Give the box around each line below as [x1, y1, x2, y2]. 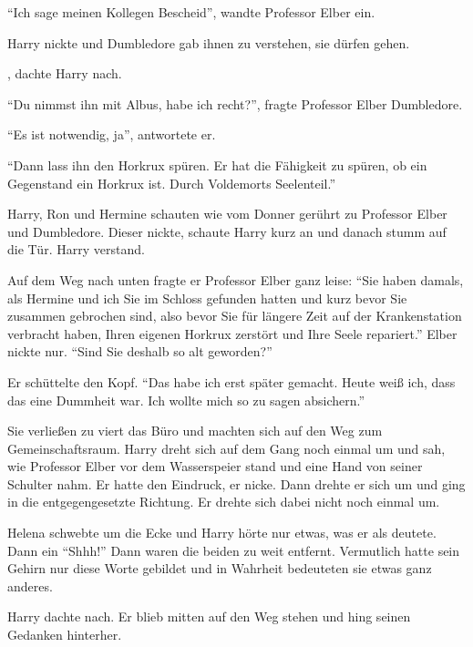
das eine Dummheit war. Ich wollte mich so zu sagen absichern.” [7, 390, 365, 409]
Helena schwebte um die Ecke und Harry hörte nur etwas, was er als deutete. [7, 523, 437, 542]
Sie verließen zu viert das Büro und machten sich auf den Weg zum [7, 421, 383, 440]
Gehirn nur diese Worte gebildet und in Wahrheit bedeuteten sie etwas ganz [7, 559, 432, 578]
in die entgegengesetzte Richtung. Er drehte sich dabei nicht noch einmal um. [7, 492, 440, 511]
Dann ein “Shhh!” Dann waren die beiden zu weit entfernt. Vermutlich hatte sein [7, 540, 460, 560]
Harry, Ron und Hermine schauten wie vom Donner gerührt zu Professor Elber [7, 204, 447, 223]
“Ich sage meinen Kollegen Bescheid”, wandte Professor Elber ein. [7, 3, 375, 21]
